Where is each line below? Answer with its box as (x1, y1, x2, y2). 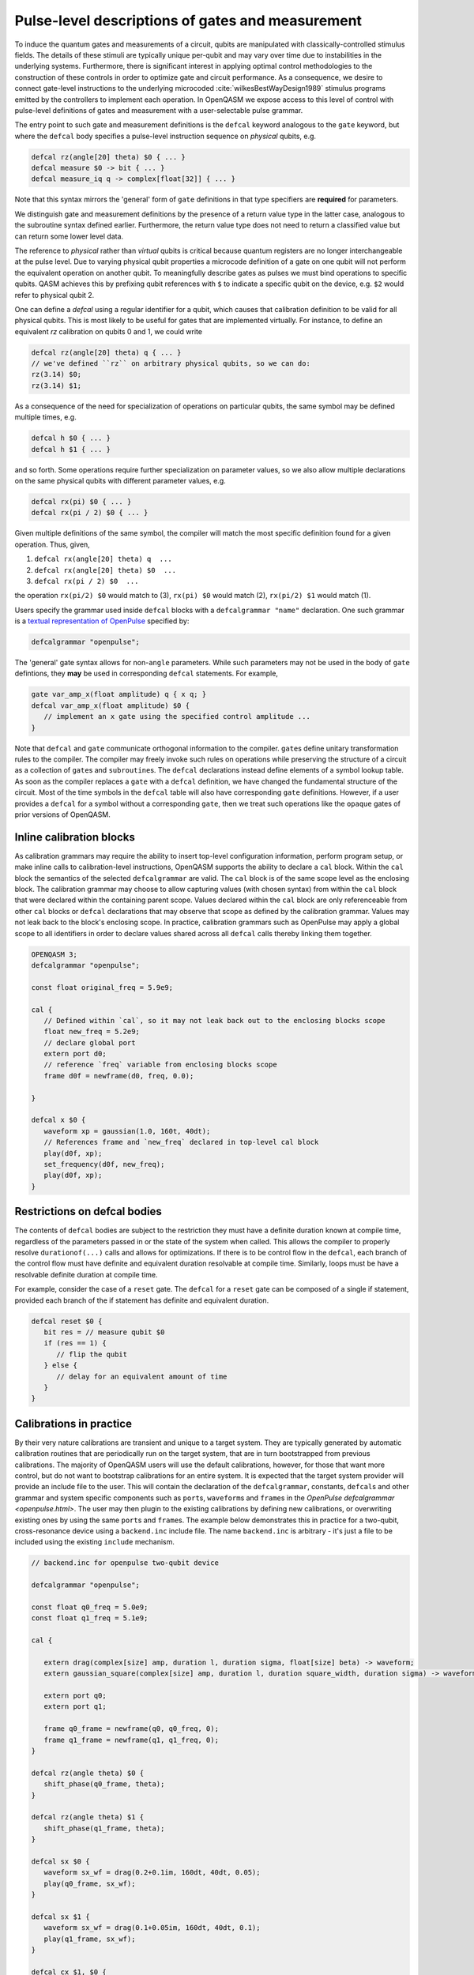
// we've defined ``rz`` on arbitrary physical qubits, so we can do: (31, 359, 311, 368)
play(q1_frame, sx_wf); (43, 1934, 136, 1943)
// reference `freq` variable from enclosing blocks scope (43, 1060, 277, 1070)
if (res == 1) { (43, 1339, 107, 1348)
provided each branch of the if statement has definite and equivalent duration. (14, 1296, 269, 1305)
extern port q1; (43, 1702, 107, 1711)
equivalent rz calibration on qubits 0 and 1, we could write (14, 326, 203, 336)
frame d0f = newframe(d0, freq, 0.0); (43, 1071, 194, 1080)
